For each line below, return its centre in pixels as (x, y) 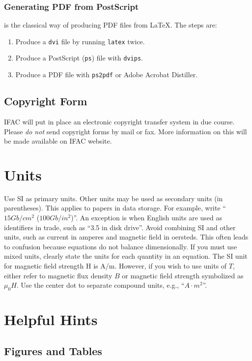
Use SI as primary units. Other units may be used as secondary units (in (113, 198)
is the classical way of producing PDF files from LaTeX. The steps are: (111, 25)
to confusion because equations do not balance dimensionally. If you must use (121, 246)
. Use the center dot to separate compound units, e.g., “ (100, 285)
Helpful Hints (51, 319)
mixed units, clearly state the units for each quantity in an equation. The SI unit (126, 256)
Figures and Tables (53, 350)
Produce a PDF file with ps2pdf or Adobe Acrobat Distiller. (107, 75)
